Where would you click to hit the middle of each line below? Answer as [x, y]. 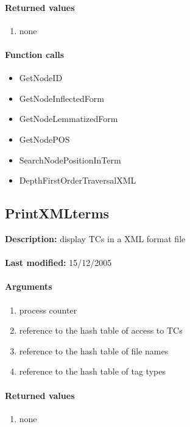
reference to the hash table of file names [94, 350]
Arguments [29, 286]
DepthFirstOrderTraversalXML [78, 180]
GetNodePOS [44, 139]
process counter [48, 310]
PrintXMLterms [57, 213]
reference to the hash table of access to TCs [101, 330]
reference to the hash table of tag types [92, 371]
